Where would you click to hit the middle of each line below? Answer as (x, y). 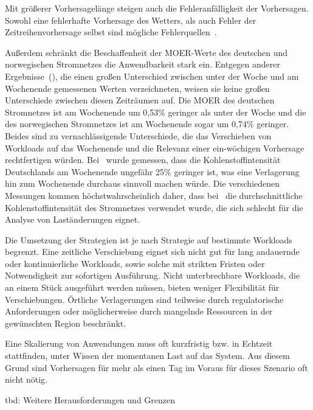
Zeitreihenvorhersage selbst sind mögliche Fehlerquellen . (111, 32)
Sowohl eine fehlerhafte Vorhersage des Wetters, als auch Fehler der (131, 20)
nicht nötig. (26, 379)
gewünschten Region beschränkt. (66, 323)
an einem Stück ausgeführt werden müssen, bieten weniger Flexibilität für (142, 287)
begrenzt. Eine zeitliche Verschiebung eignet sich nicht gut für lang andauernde (152, 252)
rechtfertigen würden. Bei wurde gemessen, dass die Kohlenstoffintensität (143, 160)
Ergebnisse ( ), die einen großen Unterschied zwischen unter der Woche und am (152, 76)
